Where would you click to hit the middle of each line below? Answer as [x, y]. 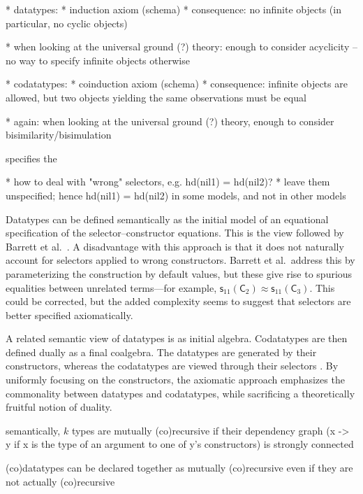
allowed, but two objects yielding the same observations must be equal [156, 97]
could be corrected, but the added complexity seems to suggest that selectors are [178, 301]
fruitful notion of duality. [59, 407]
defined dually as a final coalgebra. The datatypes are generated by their [161, 352]
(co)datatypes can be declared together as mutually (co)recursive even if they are [179, 468]
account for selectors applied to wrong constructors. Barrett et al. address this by [180, 260]
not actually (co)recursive [60, 481]
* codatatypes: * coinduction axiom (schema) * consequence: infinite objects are [177, 84]
